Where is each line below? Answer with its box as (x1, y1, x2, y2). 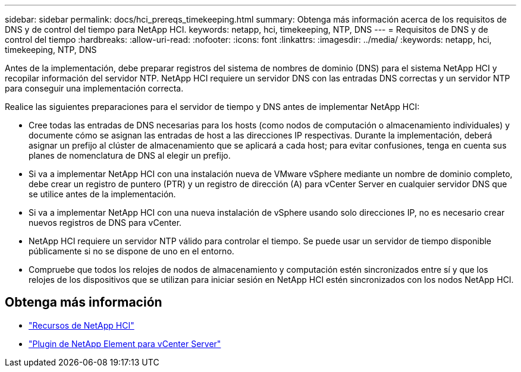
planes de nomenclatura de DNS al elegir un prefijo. (29, 150, 231, 160)
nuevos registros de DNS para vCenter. (29, 217, 182, 228)
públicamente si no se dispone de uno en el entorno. (29, 246, 234, 256)
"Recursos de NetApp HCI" (29, 320, 134, 330)
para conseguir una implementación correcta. (5, 83, 184, 93)
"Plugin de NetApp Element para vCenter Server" (29, 338, 221, 349)
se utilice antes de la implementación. (29, 189, 176, 199)
